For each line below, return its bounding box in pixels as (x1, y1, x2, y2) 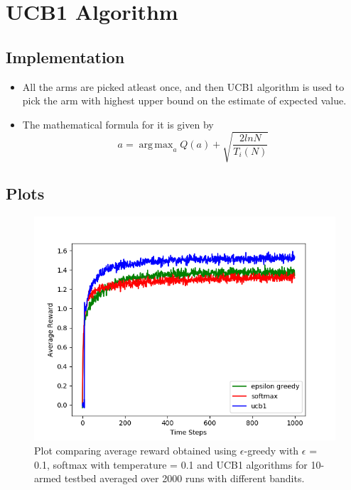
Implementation (6, 45, 125, 67)
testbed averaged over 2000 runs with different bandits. (64, 471, 305, 486)
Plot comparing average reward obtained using (34, 443, 237, 458)
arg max (139, 139, 173, 150)
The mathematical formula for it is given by (22, 116, 214, 131)
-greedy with (244, 443, 299, 458)
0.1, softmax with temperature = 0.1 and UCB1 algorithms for (34, 457, 308, 472)
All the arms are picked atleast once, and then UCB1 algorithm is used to (22, 79, 345, 94)
